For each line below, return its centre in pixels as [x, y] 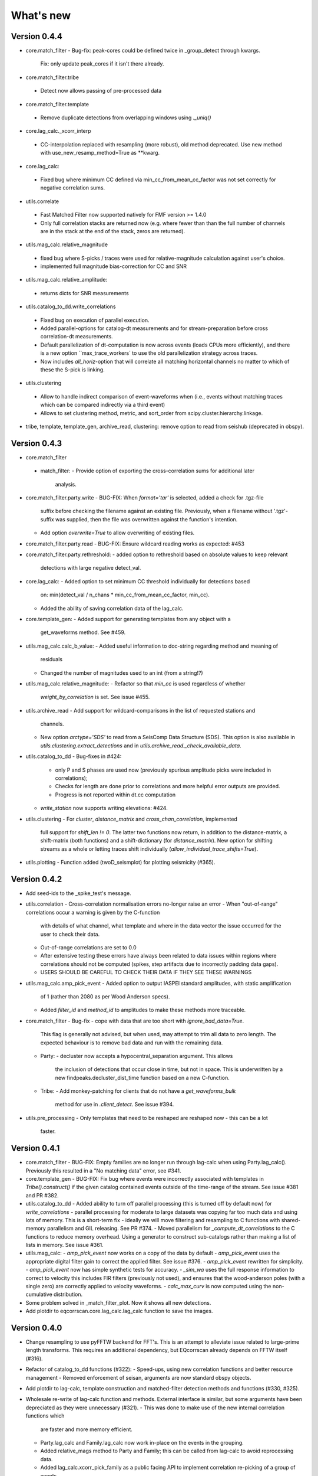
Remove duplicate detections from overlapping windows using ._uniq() [126, 117]
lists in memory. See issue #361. [65, 1245]
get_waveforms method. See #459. [83, 632]
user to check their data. [70, 934]
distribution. [68, 1294]
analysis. [66, 484]
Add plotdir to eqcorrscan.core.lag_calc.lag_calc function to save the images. [119, 1311]
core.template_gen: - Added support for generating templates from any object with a [128, 619]
